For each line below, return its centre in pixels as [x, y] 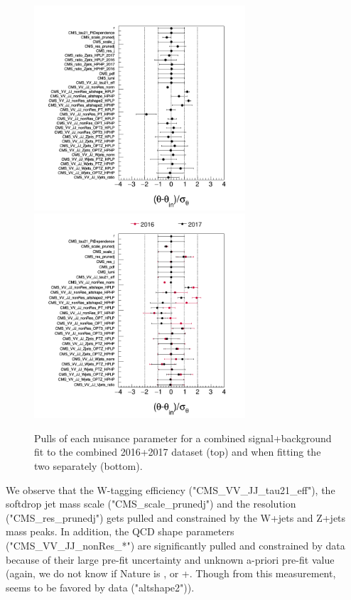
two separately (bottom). [88, 466]
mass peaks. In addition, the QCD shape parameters [120, 531]
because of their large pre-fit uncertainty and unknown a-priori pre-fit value [170, 559]
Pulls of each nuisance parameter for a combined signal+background [183, 438]
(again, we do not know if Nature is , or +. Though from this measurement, [171, 573]
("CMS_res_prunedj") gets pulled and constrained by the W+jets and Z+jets [176, 517]
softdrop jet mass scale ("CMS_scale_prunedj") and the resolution [151, 504]
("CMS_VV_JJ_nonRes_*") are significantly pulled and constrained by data [175, 546]
